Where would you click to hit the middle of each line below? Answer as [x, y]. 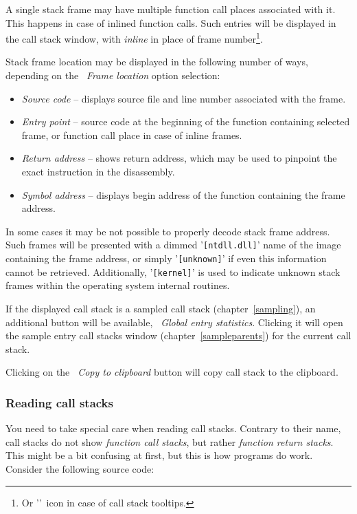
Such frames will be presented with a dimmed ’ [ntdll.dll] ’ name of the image [173, 245]
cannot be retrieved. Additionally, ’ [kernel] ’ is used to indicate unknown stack [173, 271]
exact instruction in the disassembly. [98, 171]
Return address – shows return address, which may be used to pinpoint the [179, 158]
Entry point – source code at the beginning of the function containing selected [186, 121]
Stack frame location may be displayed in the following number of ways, [157, 62]
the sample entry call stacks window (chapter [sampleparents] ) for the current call [178, 335]
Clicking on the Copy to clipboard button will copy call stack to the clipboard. [172, 372]
